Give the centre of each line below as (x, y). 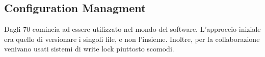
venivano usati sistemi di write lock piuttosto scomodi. (89, 49)
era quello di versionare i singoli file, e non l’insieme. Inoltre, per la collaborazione (132, 39)
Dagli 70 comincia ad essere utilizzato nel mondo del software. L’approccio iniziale (132, 29)
